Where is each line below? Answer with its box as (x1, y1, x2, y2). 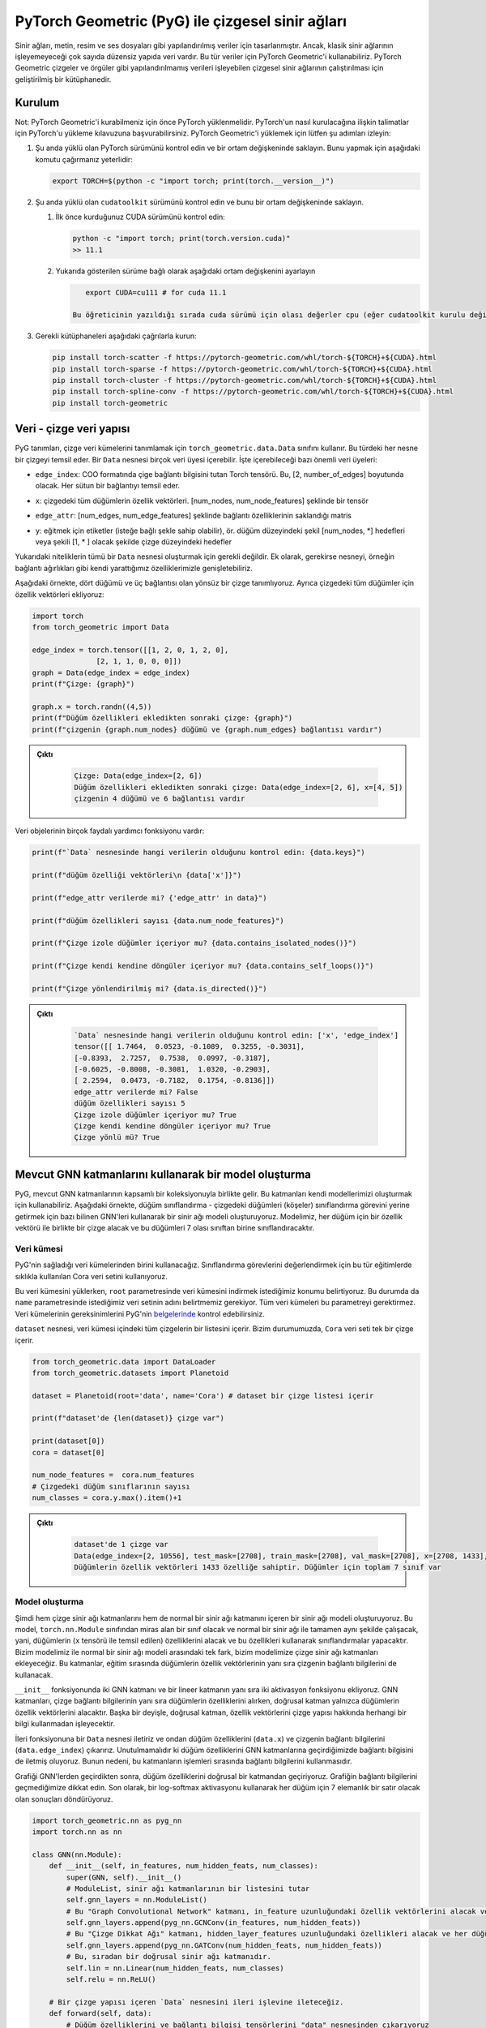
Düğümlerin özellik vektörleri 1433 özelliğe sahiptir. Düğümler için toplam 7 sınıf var (74, 1562, 441, 1571)
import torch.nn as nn (32, 1827, 122, 1837)
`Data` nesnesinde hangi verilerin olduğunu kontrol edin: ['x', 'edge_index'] (74, 1030, 399, 1040)
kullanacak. (15, 1669, 53, 1679)
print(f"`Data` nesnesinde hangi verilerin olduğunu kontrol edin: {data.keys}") (32, 848, 366, 857)
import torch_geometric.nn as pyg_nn (32, 1815, 182, 1825)
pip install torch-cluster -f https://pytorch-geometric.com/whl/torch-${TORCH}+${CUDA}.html (52, 376, 437, 385)
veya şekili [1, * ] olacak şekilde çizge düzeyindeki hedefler (35, 537, 232, 547)
